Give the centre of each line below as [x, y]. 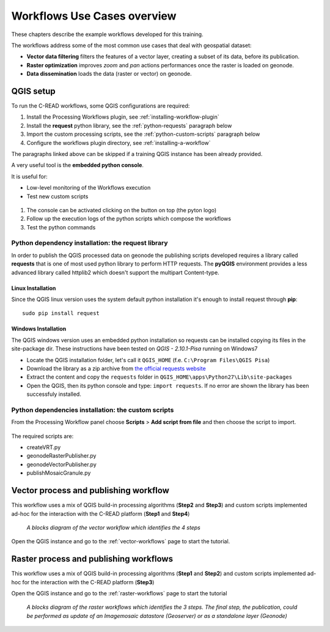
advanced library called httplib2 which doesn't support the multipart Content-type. [115, 272]
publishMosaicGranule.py [59, 473]
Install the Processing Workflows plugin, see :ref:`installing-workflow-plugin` [123, 117]
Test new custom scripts [57, 196]
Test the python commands [61, 227]
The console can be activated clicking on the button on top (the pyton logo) [122, 210]
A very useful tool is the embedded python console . [77, 165]
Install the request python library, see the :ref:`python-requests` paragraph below [129, 125]
